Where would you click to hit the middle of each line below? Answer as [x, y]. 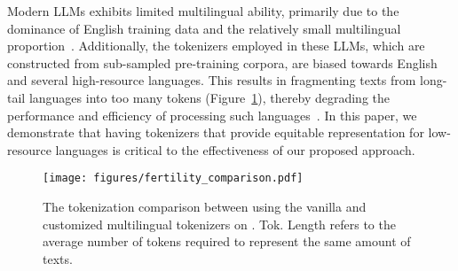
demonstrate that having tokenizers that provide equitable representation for [216, 132]
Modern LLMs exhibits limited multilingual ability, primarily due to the [203, 11]
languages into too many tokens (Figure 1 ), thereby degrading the [209, 97]
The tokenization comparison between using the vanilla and [205, 206]
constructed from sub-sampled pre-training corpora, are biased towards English [222, 62]
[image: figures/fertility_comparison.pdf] [173, 178]
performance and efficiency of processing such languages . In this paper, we [212, 115]
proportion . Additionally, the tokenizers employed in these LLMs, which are [216, 46]
